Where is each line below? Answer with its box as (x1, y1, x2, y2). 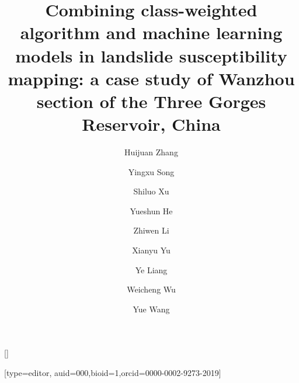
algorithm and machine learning (20, 20, 283, 44)
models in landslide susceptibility (15, 43, 287, 67)
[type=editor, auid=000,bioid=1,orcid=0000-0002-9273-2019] (4, 367, 221, 378)
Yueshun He (130, 204, 173, 217)
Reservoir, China (82, 112, 221, 136)
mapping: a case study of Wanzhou (8, 66, 295, 90)
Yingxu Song (128, 165, 175, 177)
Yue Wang (133, 302, 170, 315)
